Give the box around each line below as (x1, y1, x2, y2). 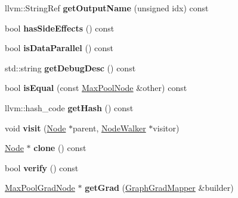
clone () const (33, 142, 86, 154)
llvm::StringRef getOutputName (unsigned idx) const (5, 2, 209, 14)
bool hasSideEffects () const (5, 21, 115, 34)
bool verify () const (5, 161, 79, 174)
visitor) (153, 121, 180, 134)
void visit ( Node (5, 121, 66, 134)
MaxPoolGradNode (5, 181, 75, 194)
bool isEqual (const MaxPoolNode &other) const (5, 81, 187, 94)
